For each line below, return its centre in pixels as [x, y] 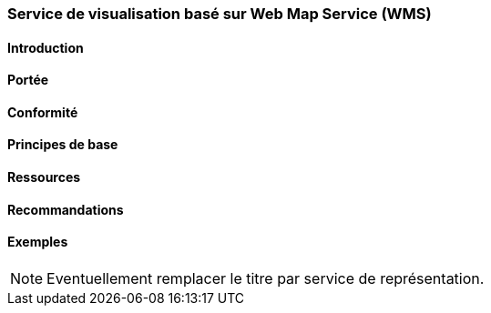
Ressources [44, 177]
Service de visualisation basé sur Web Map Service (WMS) [220, 14]
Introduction [46, 47]
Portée [28, 80]
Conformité [43, 112]
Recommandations [66, 209]
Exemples [38, 242]
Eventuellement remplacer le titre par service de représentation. [266, 278]
